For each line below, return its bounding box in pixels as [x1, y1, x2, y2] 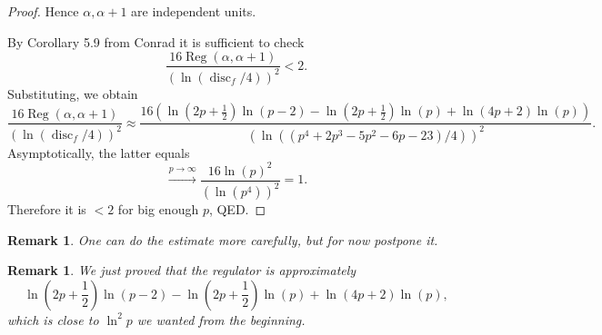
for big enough [117, 200, 199, 219]
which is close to [7, 310, 99, 329]
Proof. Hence [7, 2, 79, 20]
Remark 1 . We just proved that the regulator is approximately [7, 261, 356, 280]
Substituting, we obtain [7, 84, 138, 103]
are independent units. [131, 2, 256, 20]
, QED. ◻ [208, 200, 266, 219]
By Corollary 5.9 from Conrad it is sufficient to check [7, 32, 305, 51]
